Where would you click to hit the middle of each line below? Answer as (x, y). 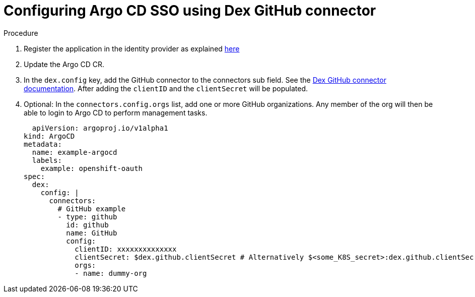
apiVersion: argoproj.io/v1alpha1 (100, 128)
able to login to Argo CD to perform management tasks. (116, 112)
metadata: (43, 144)
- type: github (87, 217)
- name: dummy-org (111, 273)
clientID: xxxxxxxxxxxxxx (126, 249)
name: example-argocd (75, 152)
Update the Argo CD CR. (64, 64)
